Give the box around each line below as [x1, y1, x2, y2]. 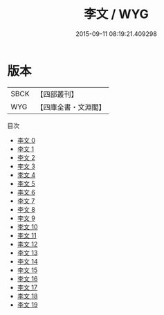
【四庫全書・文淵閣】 [36, 102, 106, 111]
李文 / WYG [84, 6, 149, 22]
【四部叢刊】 [36, 89, 78, 99]
